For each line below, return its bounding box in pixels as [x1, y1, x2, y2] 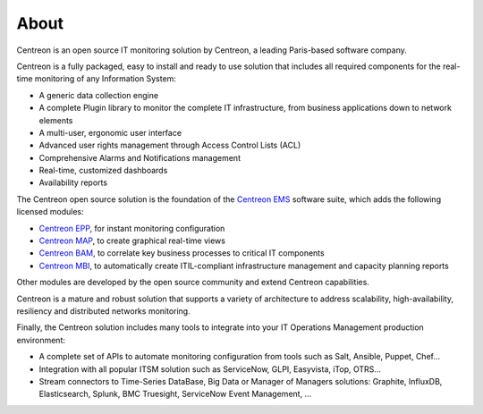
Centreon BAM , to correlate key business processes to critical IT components [38, 248, 326, 258]
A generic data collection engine [38, 89, 159, 100]
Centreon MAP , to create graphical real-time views [38, 235, 225, 246]
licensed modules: [16, 207, 84, 217]
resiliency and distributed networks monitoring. [16, 305, 191, 317]
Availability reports [38, 177, 107, 188]
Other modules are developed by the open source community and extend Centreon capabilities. [16, 277, 370, 288]
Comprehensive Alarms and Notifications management [38, 152, 241, 163]
